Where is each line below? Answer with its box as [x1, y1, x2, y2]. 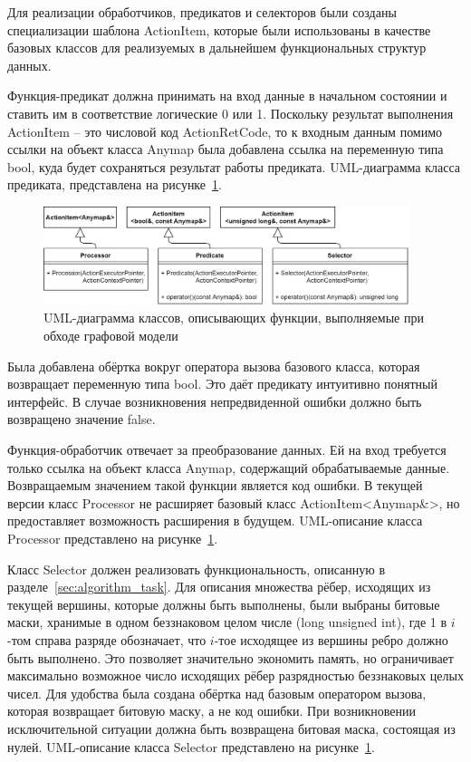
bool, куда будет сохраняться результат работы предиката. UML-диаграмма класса [7, 157, 460, 176]
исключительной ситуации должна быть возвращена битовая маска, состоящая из [7, 719, 456, 738]
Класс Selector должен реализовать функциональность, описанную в [7, 559, 386, 578]
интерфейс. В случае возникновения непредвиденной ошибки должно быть [7, 391, 422, 410]
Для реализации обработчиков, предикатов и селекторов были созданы [7, 3, 397, 21]
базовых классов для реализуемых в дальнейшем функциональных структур [7, 38, 427, 57]
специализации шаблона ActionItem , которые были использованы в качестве [7, 20, 431, 39]
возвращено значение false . [7, 410, 156, 429]
